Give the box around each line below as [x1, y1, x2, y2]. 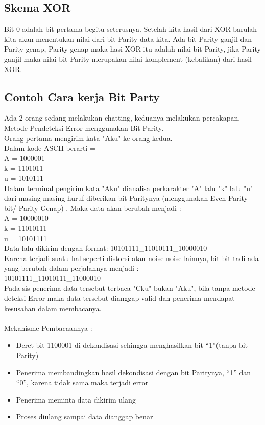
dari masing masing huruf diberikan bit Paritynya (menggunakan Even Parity [4, 193, 248, 203]
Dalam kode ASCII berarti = [4, 143, 95, 153]
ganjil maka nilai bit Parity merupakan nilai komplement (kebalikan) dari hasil [4, 53, 252, 64]
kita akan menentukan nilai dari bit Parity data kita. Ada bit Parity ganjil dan [4, 33, 252, 44]
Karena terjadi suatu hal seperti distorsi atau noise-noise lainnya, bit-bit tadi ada [4, 252, 259, 263]
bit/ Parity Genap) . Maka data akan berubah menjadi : [4, 202, 181, 213]
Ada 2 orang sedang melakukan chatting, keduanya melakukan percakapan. [4, 112, 240, 123]
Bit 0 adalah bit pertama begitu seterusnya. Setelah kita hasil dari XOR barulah [4, 23, 257, 34]
